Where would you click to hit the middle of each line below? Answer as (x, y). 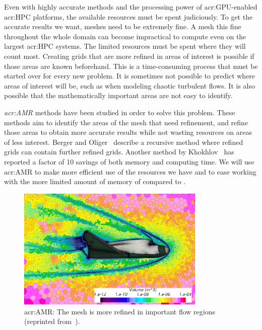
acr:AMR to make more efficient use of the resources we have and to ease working (130, 171)
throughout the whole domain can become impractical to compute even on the (125, 36)
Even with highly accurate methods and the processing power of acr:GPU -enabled (131, 7)
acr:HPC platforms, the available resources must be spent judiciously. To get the (128, 16)
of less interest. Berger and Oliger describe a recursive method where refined (124, 142)
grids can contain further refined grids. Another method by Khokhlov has (119, 152)
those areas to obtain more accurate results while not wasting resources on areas (128, 132)
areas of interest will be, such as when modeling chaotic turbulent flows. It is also (130, 85)
